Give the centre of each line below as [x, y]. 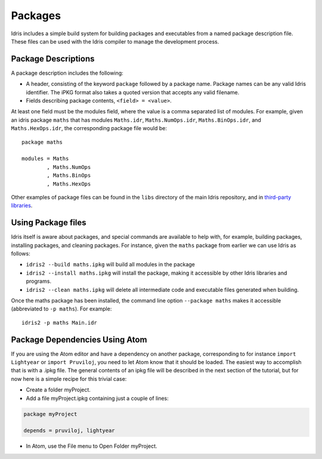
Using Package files [49, 223]
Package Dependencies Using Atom [79, 339]
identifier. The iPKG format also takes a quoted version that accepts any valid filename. [133, 92]
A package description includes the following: [67, 73]
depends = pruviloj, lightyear [69, 431]
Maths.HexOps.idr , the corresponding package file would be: [89, 128]
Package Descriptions [53, 59]
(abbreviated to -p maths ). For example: [61, 309]
